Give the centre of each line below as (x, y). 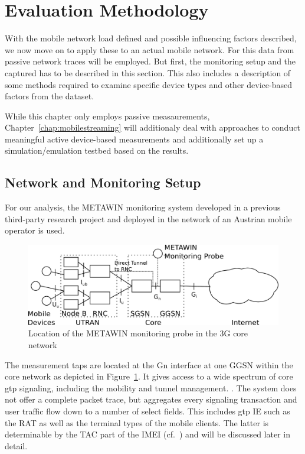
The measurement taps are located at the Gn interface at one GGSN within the (149, 364)
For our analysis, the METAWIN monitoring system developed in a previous (143, 207)
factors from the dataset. (50, 96)
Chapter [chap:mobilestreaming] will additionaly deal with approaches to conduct (152, 127)
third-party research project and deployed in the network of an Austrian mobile (148, 218)
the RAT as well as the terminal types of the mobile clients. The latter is (137, 422)
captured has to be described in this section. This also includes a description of (148, 72)
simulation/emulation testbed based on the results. (97, 150)
